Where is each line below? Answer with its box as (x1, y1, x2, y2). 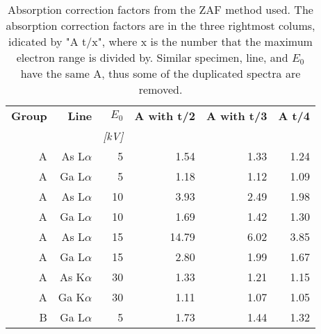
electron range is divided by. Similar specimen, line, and (16, 49, 288, 65)
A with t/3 (206, 108, 267, 124)
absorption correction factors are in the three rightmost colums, (6, 17, 315, 33)
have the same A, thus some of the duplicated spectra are (20, 65, 301, 81)
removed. (138, 81, 183, 97)
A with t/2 (134, 108, 195, 124)
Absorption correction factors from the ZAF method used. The (8, 1, 313, 17)
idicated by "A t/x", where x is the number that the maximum (8, 33, 313, 49)
